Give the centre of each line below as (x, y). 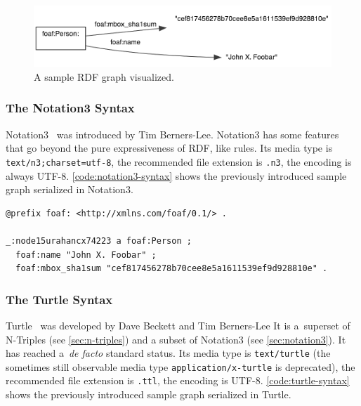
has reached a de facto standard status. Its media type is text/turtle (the (168, 353)
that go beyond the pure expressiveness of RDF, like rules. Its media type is (169, 148)
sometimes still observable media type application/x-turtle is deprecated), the (180, 366)
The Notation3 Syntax (70, 108)
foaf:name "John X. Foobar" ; (86, 255)
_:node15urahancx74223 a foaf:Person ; (99, 241)
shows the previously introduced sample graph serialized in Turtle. (149, 394)
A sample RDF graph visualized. (104, 76)
